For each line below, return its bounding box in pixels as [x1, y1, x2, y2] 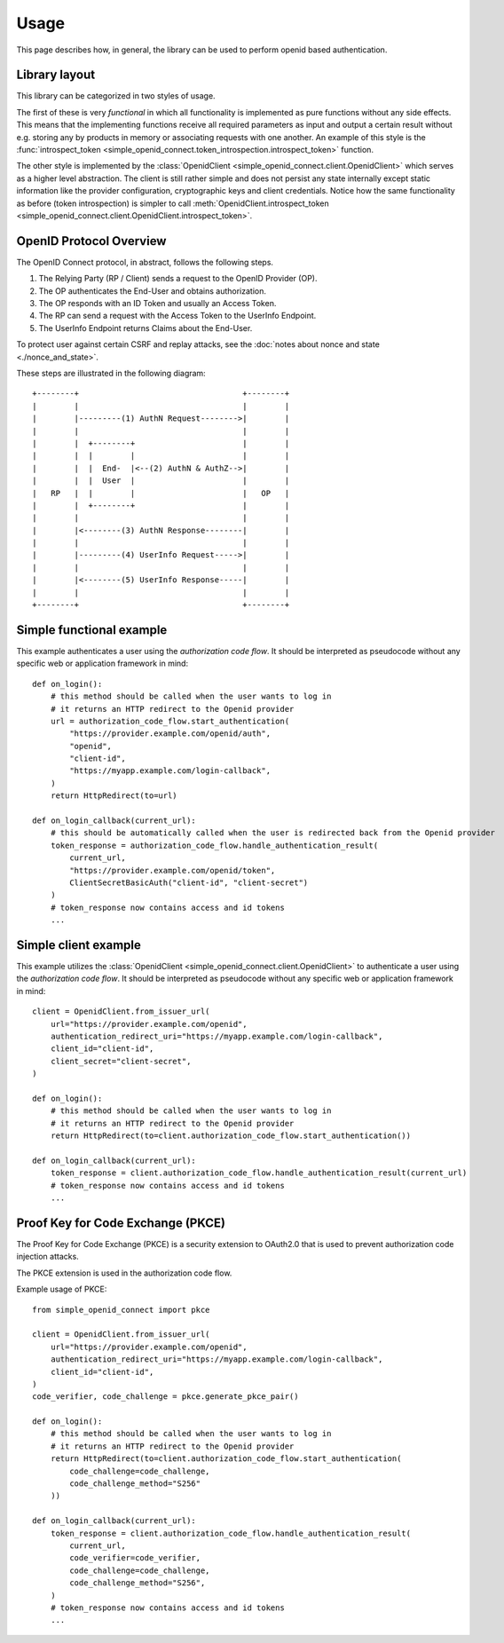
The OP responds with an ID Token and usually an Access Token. [38, 298, 277, 309]
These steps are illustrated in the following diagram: [16, 368, 206, 378]
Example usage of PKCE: [16, 1284, 107, 1295]
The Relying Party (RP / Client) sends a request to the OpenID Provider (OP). [38, 273, 318, 284]
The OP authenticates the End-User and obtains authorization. [38, 285, 266, 296]
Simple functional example [16, 622, 168, 637]
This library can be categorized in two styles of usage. [16, 91, 217, 101]
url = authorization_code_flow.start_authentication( [50, 715, 290, 726]
